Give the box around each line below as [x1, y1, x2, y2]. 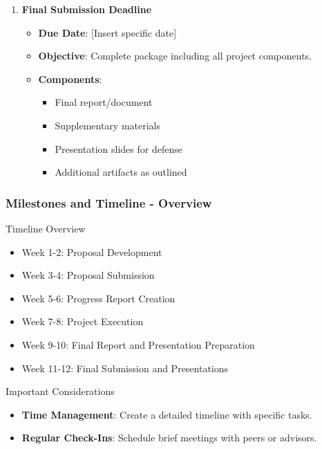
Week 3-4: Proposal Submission [21, 268, 155, 282]
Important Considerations [6, 384, 115, 398]
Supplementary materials [55, 118, 161, 132]
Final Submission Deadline [21, 2, 152, 16]
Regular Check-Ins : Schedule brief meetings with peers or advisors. [21, 430, 317, 445]
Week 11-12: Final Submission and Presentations [21, 360, 229, 375]
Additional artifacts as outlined [55, 165, 187, 179]
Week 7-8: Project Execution [21, 314, 144, 329]
